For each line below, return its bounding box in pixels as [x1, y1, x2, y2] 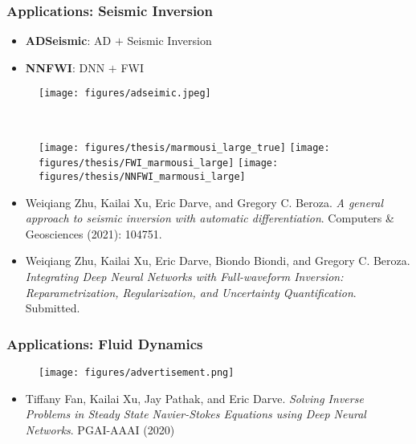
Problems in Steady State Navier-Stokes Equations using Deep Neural [25, 405, 366, 422]
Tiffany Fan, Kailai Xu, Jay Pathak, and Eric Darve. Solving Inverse [25, 389, 364, 406]
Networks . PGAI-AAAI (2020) [25, 421, 175, 438]
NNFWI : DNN [25, 59, 105, 75]
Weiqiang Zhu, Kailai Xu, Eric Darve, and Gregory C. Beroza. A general [25, 193, 384, 210]
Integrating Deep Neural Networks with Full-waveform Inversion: [25, 268, 344, 284]
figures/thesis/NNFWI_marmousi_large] [39, 170, 246, 182]
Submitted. [25, 299, 80, 316]
